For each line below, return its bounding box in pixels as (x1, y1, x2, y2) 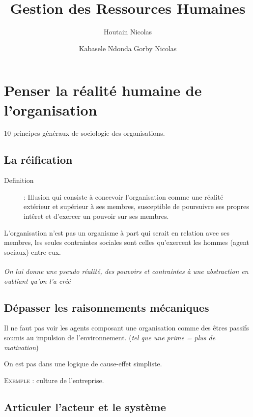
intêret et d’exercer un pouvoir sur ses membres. (24, 211, 169, 221)
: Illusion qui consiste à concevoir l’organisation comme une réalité (24, 191, 224, 202)
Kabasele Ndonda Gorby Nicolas (79, 43, 177, 53)
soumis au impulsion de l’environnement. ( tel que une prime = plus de (4, 332, 216, 342)
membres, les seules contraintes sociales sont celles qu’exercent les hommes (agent (4, 237, 249, 247)
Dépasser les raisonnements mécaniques (4, 299, 209, 315)
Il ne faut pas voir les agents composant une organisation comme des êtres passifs (4, 323, 249, 333)
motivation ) (4, 342, 39, 352)
